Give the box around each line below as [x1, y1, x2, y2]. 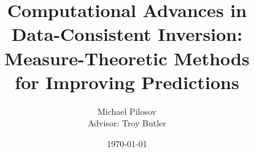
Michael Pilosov [98, 104, 156, 117]
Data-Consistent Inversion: [11, 21, 243, 46]
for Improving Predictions [15, 69, 239, 94]
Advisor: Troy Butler [88, 117, 166, 129]
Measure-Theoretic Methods [4, 45, 250, 70]
